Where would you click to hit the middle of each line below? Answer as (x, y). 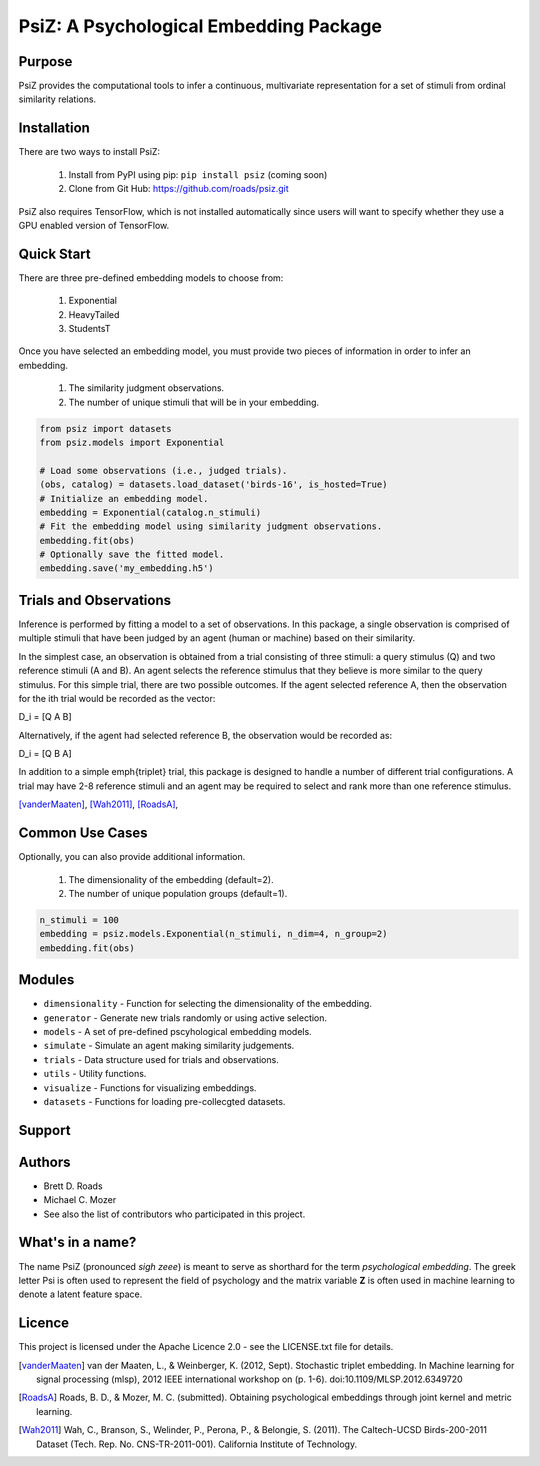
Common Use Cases (83, 833)
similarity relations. (57, 99)
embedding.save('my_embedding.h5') (126, 568)
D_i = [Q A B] (45, 717)
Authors (44, 1161)
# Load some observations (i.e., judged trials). (163, 470)
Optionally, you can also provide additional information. (132, 857)
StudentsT (89, 328)
